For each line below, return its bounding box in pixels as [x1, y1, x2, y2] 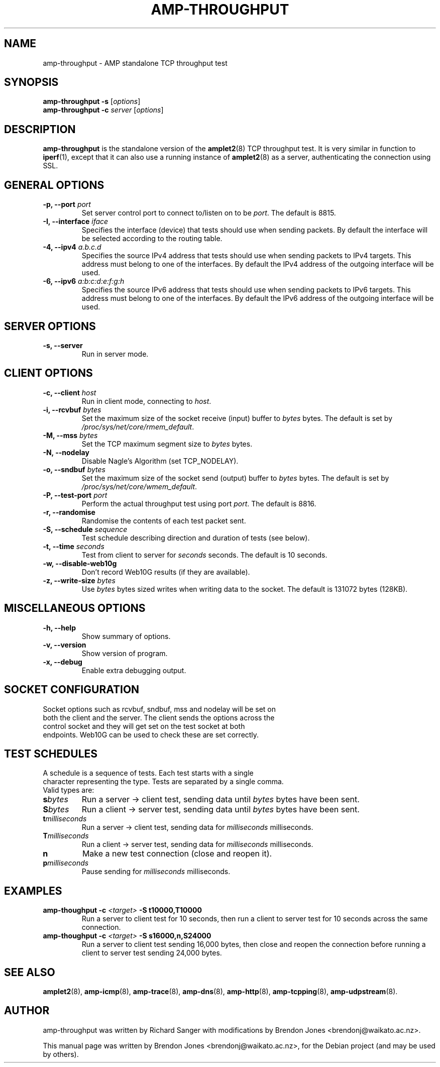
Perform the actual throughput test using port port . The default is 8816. [81, 499, 316, 508]
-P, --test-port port [43, 490, 107, 499]
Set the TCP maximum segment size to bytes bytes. [81, 439, 253, 448]
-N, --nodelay [43, 448, 89, 457]
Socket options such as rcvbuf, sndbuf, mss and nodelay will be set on [43, 704, 276, 713]
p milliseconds [43, 859, 89, 868]
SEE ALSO [4, 966, 55, 979]
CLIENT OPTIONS [4, 367, 93, 380]
